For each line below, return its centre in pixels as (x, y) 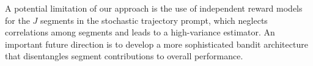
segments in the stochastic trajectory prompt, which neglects (154, 20)
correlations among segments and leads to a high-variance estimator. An (140, 32)
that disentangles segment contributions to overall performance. (124, 56)
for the (17, 20)
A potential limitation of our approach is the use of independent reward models (154, 8)
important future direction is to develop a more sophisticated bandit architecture (156, 44)
